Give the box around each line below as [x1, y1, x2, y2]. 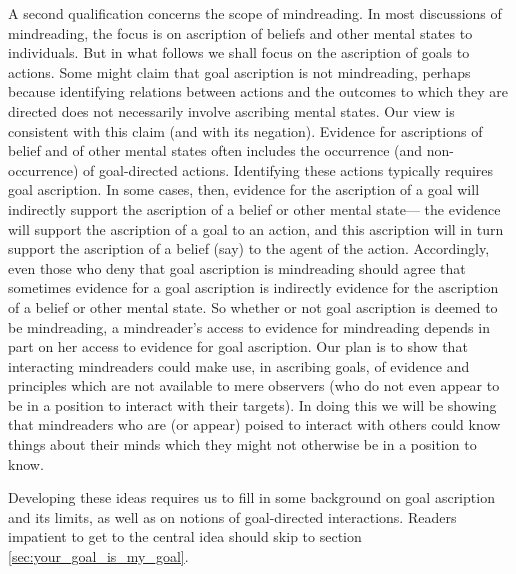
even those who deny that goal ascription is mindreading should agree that [8, 257, 466, 278]
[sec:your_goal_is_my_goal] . [8, 546, 189, 567]
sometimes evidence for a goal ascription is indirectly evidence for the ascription [8, 277, 499, 298]
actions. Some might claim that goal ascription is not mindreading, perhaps [8, 61, 471, 82]
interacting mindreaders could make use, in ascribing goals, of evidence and [8, 355, 470, 376]
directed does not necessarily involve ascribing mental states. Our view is [8, 100, 455, 121]
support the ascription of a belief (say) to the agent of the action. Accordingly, [8, 238, 490, 259]
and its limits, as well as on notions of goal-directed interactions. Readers [8, 506, 457, 527]
